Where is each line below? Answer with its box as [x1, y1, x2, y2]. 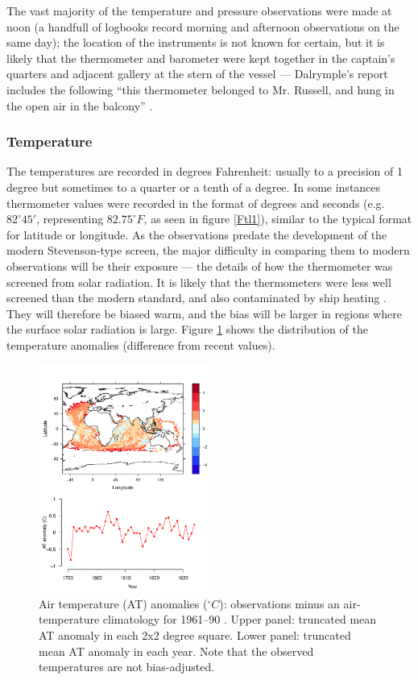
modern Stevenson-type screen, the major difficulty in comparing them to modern [6, 242, 410, 259]
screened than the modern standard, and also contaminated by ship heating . [6, 289, 387, 306]
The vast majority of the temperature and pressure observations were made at [6, 2, 392, 19]
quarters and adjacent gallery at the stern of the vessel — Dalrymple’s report [6, 65, 388, 82]
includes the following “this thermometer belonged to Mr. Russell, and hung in [6, 81, 395, 97]
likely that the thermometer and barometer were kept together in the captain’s [6, 49, 395, 66]
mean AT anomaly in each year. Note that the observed [39, 642, 314, 659]
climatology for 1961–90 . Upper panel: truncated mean [102, 611, 377, 628]
